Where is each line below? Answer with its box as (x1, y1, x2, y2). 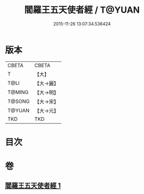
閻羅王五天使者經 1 (5, 181, 61, 190)
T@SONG (7, 98, 30, 105)
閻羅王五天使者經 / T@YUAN (24, 4, 140, 16)
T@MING (7, 89, 29, 96)
